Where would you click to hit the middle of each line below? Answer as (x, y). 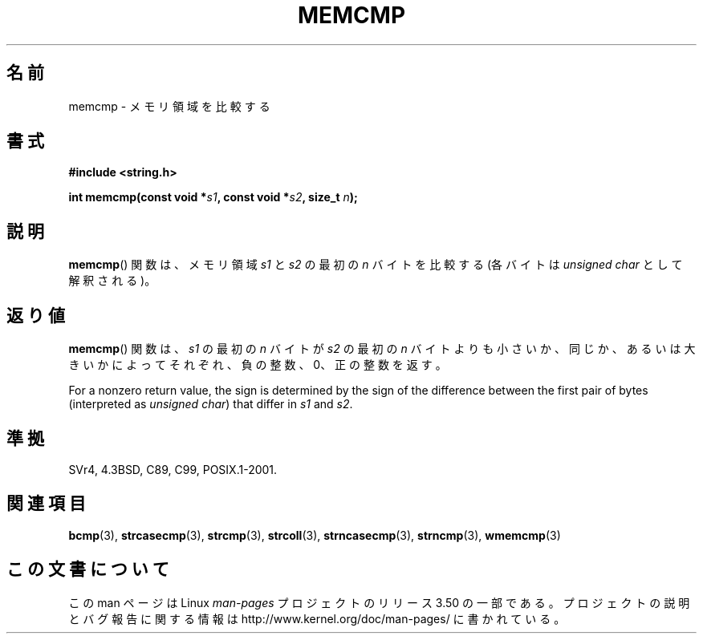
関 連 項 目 (46, 504)
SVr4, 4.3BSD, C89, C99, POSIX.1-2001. (173, 469)
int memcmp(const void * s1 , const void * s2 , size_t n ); (213, 197)
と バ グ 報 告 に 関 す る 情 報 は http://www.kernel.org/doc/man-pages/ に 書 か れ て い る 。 (317, 618)
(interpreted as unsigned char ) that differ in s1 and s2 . (211, 404)
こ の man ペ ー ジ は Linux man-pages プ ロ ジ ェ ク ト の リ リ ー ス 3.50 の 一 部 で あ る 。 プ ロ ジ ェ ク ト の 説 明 (379, 602)
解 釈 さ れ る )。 (112, 281)
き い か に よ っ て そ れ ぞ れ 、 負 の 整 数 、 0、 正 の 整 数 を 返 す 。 (258, 365)
